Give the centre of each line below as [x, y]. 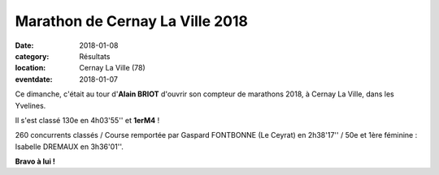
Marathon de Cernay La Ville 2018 [131, 21]
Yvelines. [30, 105]
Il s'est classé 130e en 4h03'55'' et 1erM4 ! [87, 120]
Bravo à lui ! [35, 161]
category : [32, 56]
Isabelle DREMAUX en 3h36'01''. [69, 147]
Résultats [95, 56]
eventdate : [34, 79]
